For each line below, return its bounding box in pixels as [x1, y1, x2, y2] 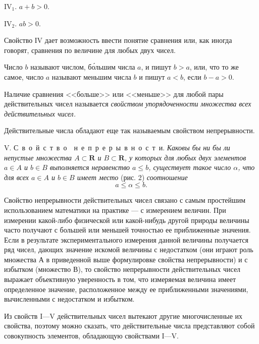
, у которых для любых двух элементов [124, 152, 246, 162]
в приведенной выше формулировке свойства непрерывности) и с [46, 254, 248, 264]
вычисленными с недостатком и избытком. [4, 294, 135, 304]
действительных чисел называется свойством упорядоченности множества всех [4, 98, 251, 109]
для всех [4, 171, 29, 182]
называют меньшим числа [51, 71, 131, 82]
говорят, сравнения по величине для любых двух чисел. [4, 44, 176, 55]
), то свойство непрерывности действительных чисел [78, 264, 241, 274]
